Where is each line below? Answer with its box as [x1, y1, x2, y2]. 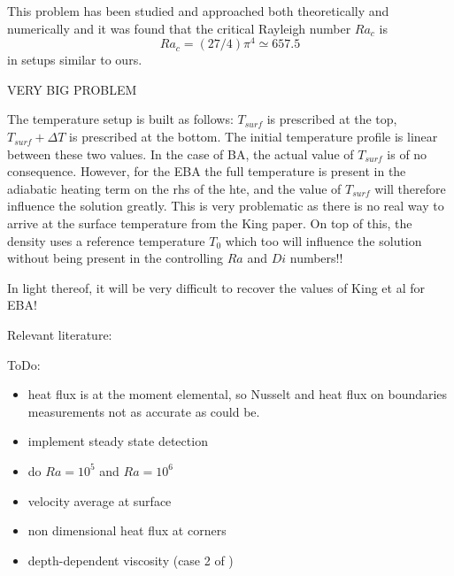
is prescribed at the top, [266, 110, 397, 128]
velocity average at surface [27, 491, 172, 510]
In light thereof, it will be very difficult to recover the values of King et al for [7, 278, 425, 296]
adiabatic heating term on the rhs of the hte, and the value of [7, 179, 342, 197]
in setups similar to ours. [7, 50, 142, 69]
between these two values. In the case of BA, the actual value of [7, 144, 354, 163]
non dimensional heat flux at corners [27, 521, 227, 540]
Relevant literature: [7, 325, 112, 343]
